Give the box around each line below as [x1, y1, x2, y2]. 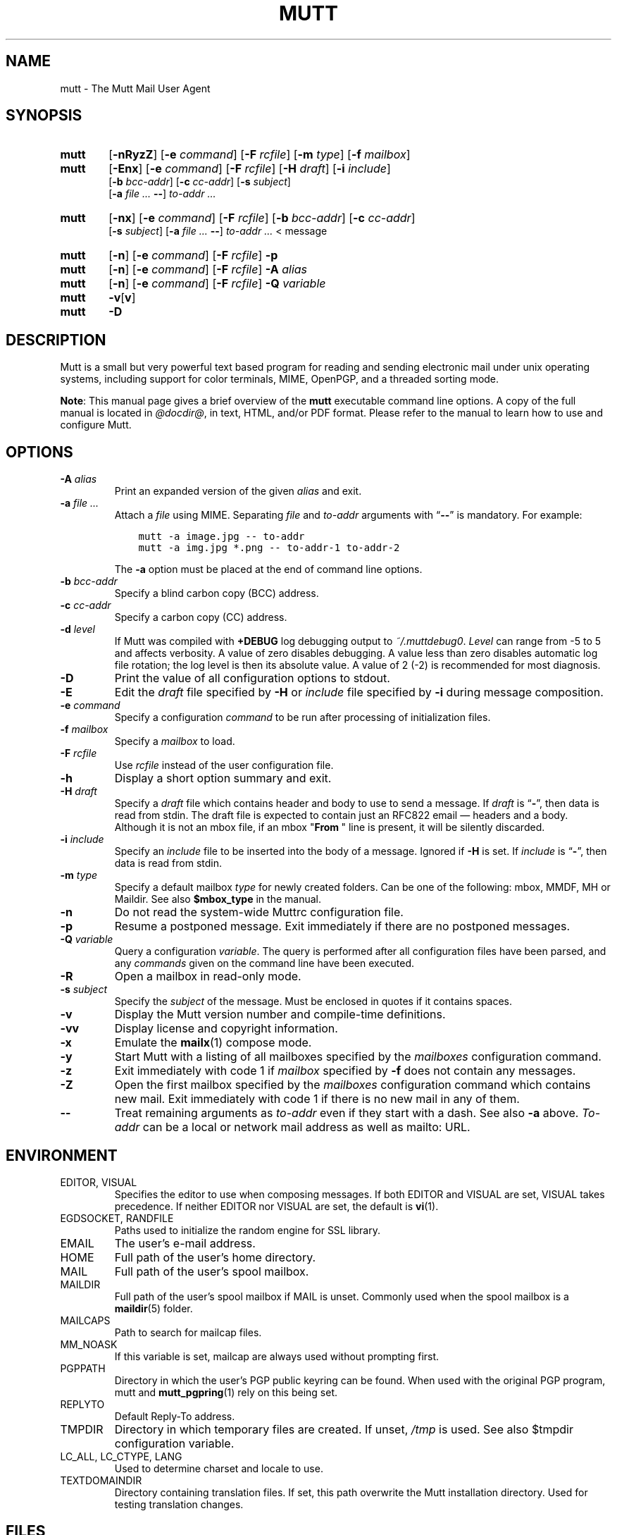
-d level [60, 623, 95, 636]
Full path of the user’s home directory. [114, 1250, 316, 1264]
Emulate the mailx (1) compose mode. [114, 1035, 312, 1050]
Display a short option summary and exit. [114, 771, 332, 786]
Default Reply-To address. [114, 1410, 235, 1422]
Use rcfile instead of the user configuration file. [114, 759, 334, 772]
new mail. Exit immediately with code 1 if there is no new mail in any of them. [114, 1092, 520, 1106]
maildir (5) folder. [114, 1302, 193, 1314]
